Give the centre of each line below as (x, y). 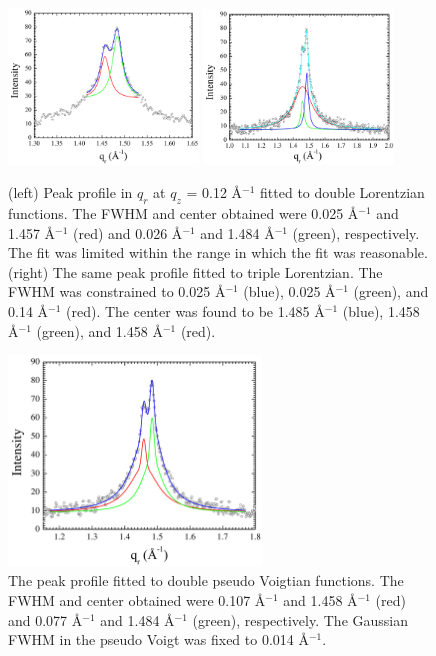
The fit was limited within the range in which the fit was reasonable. (218, 252)
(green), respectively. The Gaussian (300, 619)
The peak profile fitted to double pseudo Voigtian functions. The (206, 580)
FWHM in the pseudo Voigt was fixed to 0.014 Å (158, 639)
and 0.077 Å (45, 619)
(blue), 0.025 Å (289, 291)
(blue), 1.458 (381, 311)
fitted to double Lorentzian (342, 192)
